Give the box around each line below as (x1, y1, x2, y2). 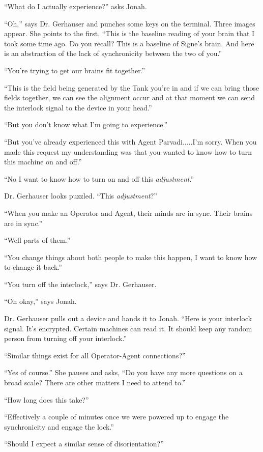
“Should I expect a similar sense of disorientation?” (4, 438, 164, 449)
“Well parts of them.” (4, 235, 71, 245)
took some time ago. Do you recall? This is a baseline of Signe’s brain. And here (4, 38, 254, 48)
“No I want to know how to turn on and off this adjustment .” (4, 173, 194, 184)
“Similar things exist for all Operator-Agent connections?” (4, 350, 186, 360)
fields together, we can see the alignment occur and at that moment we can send (4, 92, 255, 103)
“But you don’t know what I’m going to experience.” (4, 119, 168, 130)
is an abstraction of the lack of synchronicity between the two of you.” (4, 48, 222, 59)
